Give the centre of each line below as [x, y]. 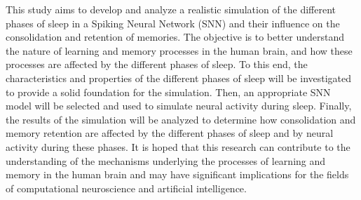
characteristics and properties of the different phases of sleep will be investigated [179, 78]
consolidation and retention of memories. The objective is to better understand [175, 37]
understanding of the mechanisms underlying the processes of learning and [166, 160]
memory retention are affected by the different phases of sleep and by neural [170, 133]
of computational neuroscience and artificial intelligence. [126, 188]
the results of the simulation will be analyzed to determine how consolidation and [181, 119]
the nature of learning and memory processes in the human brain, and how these [179, 50]
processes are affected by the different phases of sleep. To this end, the [157, 64]
